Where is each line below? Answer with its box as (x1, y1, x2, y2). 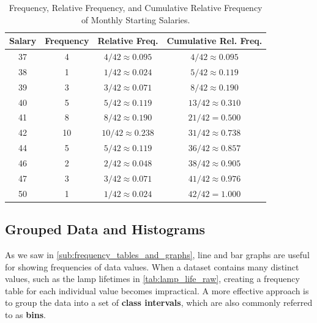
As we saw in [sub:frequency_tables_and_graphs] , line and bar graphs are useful (5, 248, 310, 261)
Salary (9, 34, 37, 47)
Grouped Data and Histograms (5, 220, 206, 239)
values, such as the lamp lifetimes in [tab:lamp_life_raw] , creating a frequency (5, 272, 300, 285)
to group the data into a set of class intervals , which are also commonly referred (5, 296, 313, 309)
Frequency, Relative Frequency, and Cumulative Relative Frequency (9, 1, 263, 13)
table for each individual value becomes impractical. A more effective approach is (5, 284, 309, 297)
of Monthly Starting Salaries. (81, 13, 190, 26)
